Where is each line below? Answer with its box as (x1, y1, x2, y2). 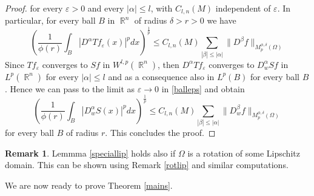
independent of (215, 2, 271, 14)
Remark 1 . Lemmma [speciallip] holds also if (5, 146, 176, 159)
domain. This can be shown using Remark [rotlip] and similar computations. (5, 158, 289, 171)
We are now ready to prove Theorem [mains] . (5, 178, 173, 191)
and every (87, 2, 124, 14)
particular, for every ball (5, 14, 96, 27)
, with (150, 2, 173, 14)
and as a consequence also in (108, 70, 215, 83)
